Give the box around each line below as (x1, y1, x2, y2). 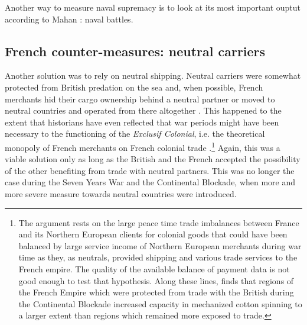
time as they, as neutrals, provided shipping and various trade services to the (18, 251, 298, 263)
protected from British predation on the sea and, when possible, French (5, 81, 263, 93)
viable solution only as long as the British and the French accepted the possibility (5, 153, 301, 165)
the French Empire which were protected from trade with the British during (18, 286, 294, 298)
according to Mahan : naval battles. (5, 12, 133, 25)
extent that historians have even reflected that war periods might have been (5, 115, 279, 128)
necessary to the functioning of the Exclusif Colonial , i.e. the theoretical (5, 127, 265, 140)
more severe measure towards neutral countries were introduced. (5, 187, 237, 199)
